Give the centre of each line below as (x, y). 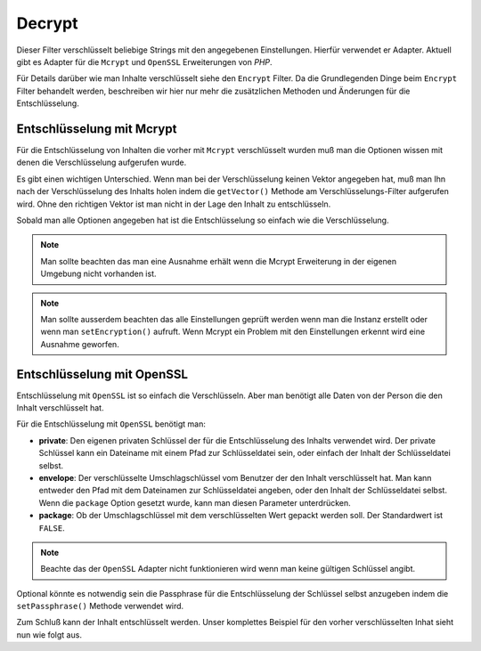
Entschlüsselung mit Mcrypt (97, 129)
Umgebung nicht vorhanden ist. (98, 274)
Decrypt (47, 23)
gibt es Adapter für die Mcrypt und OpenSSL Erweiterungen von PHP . (144, 61)
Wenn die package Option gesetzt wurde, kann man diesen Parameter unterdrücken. (195, 502)
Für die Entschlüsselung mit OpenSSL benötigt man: (111, 424)
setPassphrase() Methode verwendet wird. (100, 606)
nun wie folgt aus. (49, 635)
